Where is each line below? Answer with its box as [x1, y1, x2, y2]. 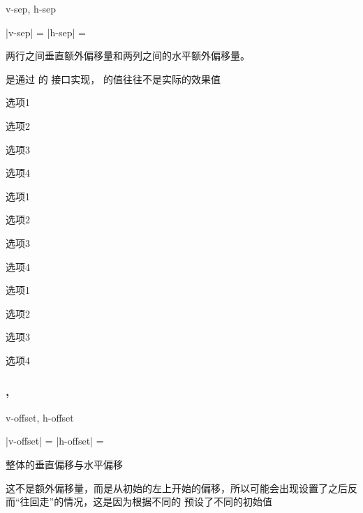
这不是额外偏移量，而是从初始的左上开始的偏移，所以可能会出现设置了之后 [6, 480, 348, 495]
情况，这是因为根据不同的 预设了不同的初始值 [64, 494, 272, 509]
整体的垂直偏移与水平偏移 [6, 456, 123, 471]
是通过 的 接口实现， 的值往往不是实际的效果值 [6, 71, 221, 86]
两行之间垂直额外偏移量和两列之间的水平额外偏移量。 [6, 48, 250, 63]
